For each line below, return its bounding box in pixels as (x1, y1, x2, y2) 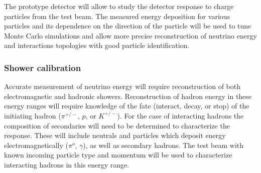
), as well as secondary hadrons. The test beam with (83, 139, 244, 150)
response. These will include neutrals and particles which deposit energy (4, 130, 226, 140)
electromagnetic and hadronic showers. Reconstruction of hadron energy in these (4, 90, 252, 101)
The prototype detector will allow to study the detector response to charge (4, 1, 234, 11)
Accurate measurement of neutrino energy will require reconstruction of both (4, 81, 241, 91)
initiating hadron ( (4, 110, 61, 120)
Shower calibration (4, 61, 81, 73)
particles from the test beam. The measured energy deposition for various (4, 10, 230, 21)
